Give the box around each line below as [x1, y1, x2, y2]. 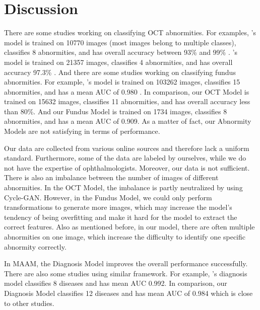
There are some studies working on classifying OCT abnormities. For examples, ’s [4, 27, 256, 38]
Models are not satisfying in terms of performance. [4, 126, 160, 136]
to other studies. [4, 297, 54, 308]
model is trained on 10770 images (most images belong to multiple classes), [4, 37, 236, 47]
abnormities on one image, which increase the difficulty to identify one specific [4, 231, 246, 242]
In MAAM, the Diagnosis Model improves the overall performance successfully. [4, 258, 248, 269]
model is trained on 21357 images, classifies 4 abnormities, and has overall [4, 56, 233, 67]
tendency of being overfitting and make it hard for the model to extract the [4, 211, 237, 222]
